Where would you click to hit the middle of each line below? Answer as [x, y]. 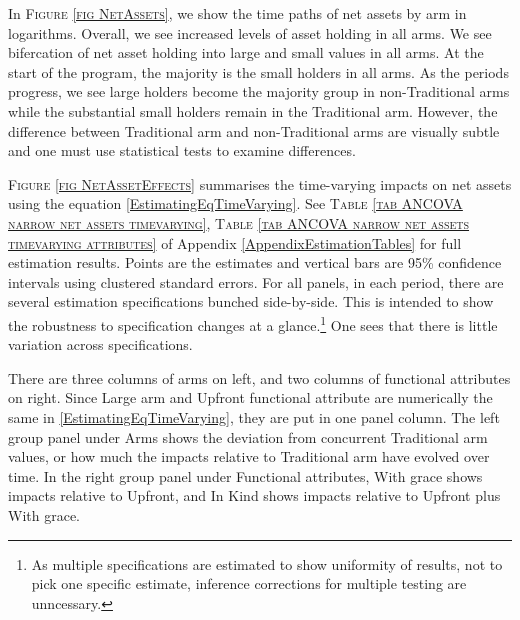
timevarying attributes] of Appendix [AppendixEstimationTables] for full [235, 242]
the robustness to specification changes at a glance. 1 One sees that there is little [253, 323]
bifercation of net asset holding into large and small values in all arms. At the [246, 52]
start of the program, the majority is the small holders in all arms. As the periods [258, 71]
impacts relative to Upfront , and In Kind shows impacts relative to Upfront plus [254, 495]
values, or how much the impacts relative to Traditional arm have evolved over [249, 456]
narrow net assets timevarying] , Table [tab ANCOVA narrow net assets [239, 222]
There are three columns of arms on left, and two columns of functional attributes [259, 377]
